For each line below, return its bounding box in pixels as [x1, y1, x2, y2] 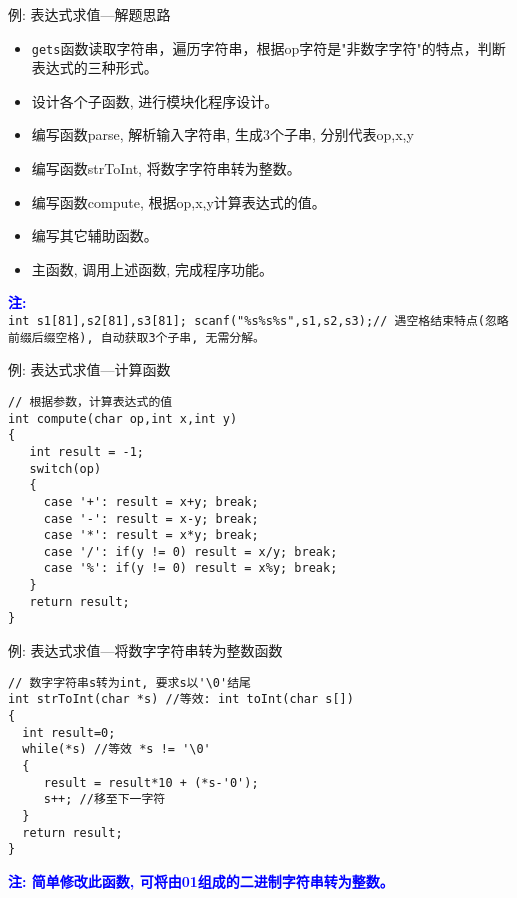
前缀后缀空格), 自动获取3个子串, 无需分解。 [8, 330, 265, 345]
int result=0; [22, 725, 116, 740]
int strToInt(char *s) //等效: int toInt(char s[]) [8, 692, 354, 707]
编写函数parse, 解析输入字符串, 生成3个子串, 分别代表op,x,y [31, 124, 414, 145]
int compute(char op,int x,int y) [8, 411, 238, 426]
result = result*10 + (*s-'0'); [43, 775, 259, 790]
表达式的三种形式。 [31, 57, 158, 78]
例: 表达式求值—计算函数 [8, 359, 171, 380]
